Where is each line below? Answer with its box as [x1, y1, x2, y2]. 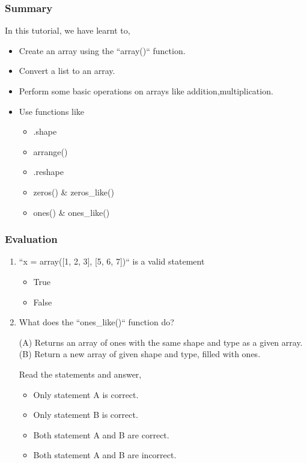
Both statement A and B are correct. [33, 428, 169, 441]
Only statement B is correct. [33, 408, 138, 421]
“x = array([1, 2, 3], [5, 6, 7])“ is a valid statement [19, 255, 205, 268]
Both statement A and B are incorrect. [33, 449, 177, 461]
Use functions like [19, 105, 85, 117]
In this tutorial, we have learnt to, [5, 24, 130, 37]
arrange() [33, 145, 68, 158]
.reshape [33, 165, 64, 178]
